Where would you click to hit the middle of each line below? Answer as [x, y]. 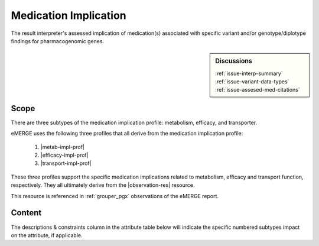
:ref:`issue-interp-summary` [249, 73]
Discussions [234, 61]
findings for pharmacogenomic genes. [58, 41]
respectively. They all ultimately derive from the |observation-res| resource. [103, 185]
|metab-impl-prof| [63, 147]
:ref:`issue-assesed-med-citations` [258, 90]
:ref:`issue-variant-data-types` [252, 81]
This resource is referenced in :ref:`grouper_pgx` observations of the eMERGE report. [115, 196]
